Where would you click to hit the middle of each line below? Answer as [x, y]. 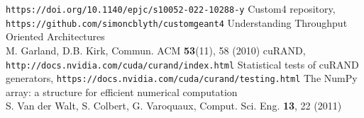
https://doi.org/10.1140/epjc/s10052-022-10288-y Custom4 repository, [171, 8]
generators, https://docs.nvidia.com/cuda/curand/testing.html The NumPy [182, 78]
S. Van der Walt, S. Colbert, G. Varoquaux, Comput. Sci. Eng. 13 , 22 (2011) [174, 106]
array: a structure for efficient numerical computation [122, 92]
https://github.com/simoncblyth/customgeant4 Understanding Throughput [177, 22]
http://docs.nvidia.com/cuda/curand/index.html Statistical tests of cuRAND [182, 64]
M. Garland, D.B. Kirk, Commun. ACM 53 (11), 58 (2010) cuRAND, [156, 50]
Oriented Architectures [55, 36]
